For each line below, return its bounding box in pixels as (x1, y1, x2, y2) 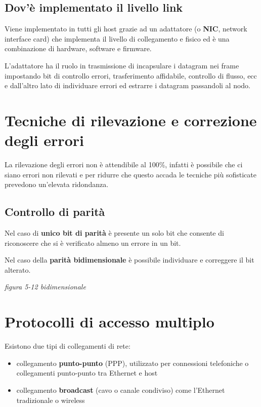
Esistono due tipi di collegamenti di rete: (5, 341, 130, 351)
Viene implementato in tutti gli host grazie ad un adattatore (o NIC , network (5, 23, 247, 34)
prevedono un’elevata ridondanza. (5, 179, 109, 190)
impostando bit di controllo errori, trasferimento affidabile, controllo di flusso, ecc (5, 70, 257, 81)
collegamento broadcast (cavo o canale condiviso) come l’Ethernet (16, 384, 225, 395)
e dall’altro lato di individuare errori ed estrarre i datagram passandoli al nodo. (5, 80, 250, 91)
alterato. (5, 264, 31, 275)
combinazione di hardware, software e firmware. (5, 43, 152, 54)
